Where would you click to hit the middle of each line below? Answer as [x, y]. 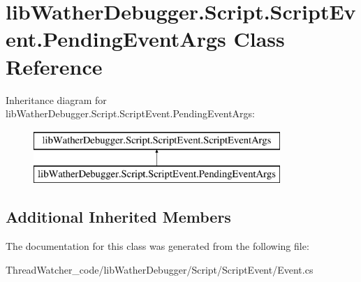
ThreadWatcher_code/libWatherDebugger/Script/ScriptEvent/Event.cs [160, 269]
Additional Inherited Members [118, 217]
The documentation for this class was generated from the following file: [157, 246]
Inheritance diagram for [56, 99]
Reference [54, 66]
